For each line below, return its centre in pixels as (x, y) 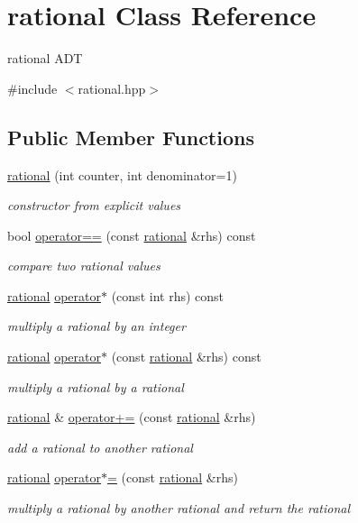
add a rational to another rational (100, 447)
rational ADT (45, 58)
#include (32, 88)
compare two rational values (84, 266)
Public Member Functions (131, 137)
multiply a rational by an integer (96, 326)
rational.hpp (112, 88)
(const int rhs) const (167, 295)
